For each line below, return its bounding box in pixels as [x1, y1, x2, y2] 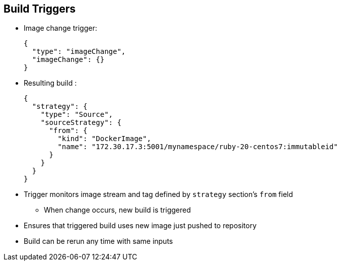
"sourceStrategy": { [40, 118, 121, 127]
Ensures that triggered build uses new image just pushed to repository [24, 221, 257, 230]
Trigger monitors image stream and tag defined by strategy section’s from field [24, 190, 293, 199]
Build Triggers [4, 3, 76, 15]
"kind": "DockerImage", [57, 135, 151, 143]
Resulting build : [24, 79, 77, 88]
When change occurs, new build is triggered [44, 206, 191, 215]
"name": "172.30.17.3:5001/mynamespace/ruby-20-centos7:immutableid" [57, 143, 338, 151]
